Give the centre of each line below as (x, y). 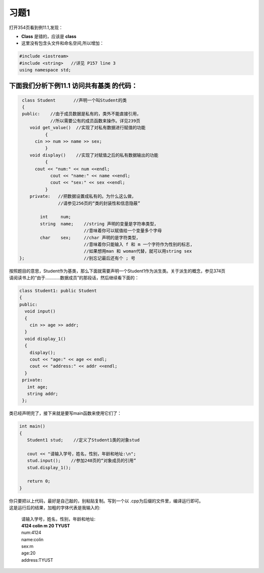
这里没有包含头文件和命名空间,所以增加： (63, 43)
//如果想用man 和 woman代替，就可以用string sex (138, 251)
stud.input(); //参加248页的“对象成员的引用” (82, 461)
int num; (55, 217)
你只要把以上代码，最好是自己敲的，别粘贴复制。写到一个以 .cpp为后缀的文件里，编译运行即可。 (106, 501)
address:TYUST (37, 560)
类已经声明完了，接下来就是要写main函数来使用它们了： (65, 413)
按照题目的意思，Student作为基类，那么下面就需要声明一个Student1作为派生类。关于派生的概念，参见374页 (117, 271)
